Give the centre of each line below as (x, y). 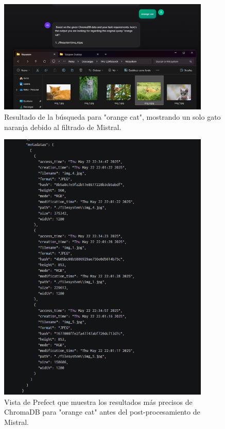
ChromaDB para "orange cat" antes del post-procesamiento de (102, 412)
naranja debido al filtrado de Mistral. (63, 127)
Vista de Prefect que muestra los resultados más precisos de (98, 402)
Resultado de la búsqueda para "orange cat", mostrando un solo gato (112, 116)
